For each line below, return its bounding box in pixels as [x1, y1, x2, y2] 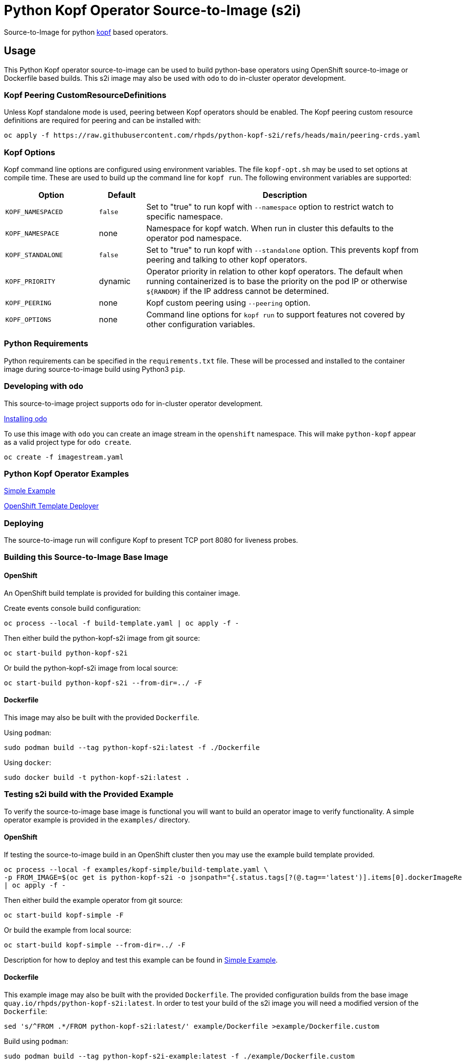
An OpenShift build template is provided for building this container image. [4, 588, 240, 597]
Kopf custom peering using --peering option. [146, 298, 311, 308]
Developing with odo [4, 381, 84, 391]
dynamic [99, 276, 131, 287]
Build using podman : [4, 1037, 69, 1046]
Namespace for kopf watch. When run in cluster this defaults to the [146, 223, 394, 234]
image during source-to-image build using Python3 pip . [4, 364, 185, 373]
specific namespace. [146, 212, 223, 222]
